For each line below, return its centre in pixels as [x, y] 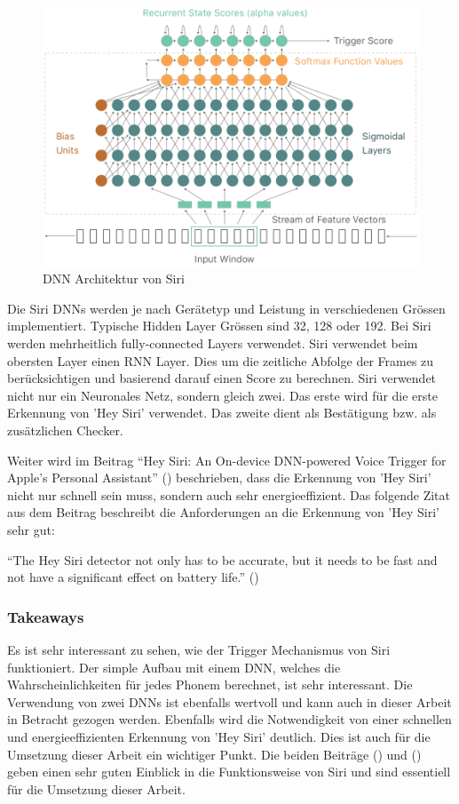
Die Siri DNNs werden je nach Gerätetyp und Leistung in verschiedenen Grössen [226, 308]
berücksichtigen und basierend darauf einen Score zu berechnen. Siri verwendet [222, 378]
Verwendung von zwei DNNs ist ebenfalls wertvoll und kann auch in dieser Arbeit [229, 701]
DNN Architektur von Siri [114, 279]
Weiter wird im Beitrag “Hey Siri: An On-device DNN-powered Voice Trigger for [227, 460]
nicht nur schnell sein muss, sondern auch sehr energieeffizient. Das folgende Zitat [229, 494]
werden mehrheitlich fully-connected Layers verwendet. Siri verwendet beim [213, 343]
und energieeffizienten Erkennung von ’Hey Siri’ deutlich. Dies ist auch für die [219, 736]
